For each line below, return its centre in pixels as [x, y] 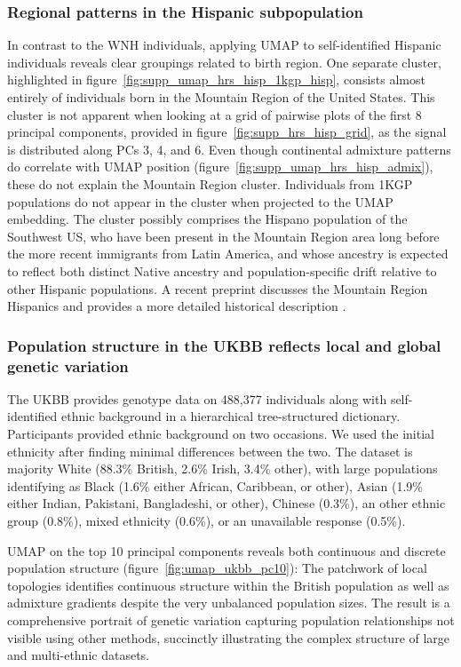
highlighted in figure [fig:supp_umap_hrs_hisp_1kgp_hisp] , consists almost [216, 79]
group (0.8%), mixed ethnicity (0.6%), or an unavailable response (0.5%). [207, 521]
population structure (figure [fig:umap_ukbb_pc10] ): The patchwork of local [217, 568]
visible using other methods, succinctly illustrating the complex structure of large [229, 637]
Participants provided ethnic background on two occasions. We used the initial [221, 434]
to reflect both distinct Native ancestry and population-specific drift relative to [222, 270]
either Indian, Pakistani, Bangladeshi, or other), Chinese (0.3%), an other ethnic [227, 503]
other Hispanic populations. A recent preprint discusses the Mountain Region [218, 288]
